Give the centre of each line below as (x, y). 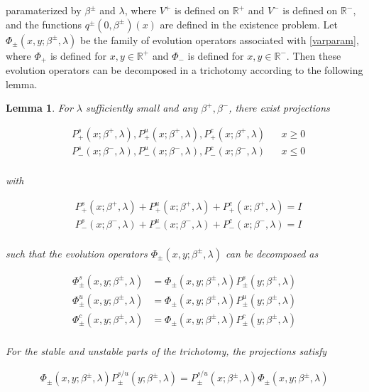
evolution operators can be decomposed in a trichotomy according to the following (184, 70)
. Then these (314, 55)
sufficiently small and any (142, 108)
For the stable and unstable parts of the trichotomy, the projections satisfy (166, 350)
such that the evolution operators (77, 253)
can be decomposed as (272, 253)
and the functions (44, 24)
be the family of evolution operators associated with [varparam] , (219, 39)
